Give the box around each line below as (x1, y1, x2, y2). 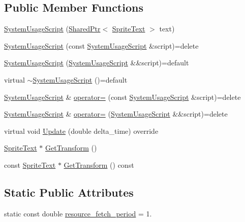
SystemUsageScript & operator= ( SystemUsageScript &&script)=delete (4, 108, 228, 119)
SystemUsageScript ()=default (33, 74, 128, 85)
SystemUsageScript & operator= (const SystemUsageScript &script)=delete (4, 91, 241, 102)
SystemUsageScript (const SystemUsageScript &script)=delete (4, 40, 199, 51)
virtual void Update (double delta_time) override (4, 125, 159, 136)
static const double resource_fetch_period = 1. (4, 208, 152, 218)
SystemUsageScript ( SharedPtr (4, 23, 101, 34)
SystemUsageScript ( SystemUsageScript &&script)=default (4, 57, 189, 68)
